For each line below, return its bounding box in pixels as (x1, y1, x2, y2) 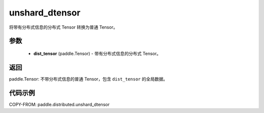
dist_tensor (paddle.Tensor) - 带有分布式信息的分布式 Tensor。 (33, 50, 161, 56)
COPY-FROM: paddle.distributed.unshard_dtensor (9, 101, 110, 107)
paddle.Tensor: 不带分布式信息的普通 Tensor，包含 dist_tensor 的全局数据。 (9, 76, 168, 82)
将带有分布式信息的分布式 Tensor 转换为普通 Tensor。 (9, 24, 118, 30)
